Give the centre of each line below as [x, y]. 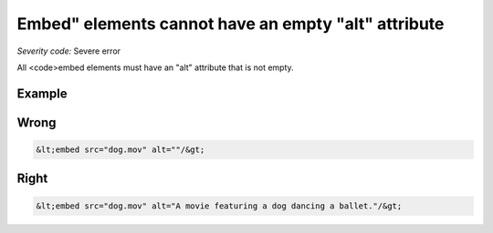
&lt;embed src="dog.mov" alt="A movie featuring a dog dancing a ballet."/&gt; [219, 206]
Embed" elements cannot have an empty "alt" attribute [231, 24]
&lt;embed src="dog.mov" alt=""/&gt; [121, 149]
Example [42, 93]
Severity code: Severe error [69, 51]
